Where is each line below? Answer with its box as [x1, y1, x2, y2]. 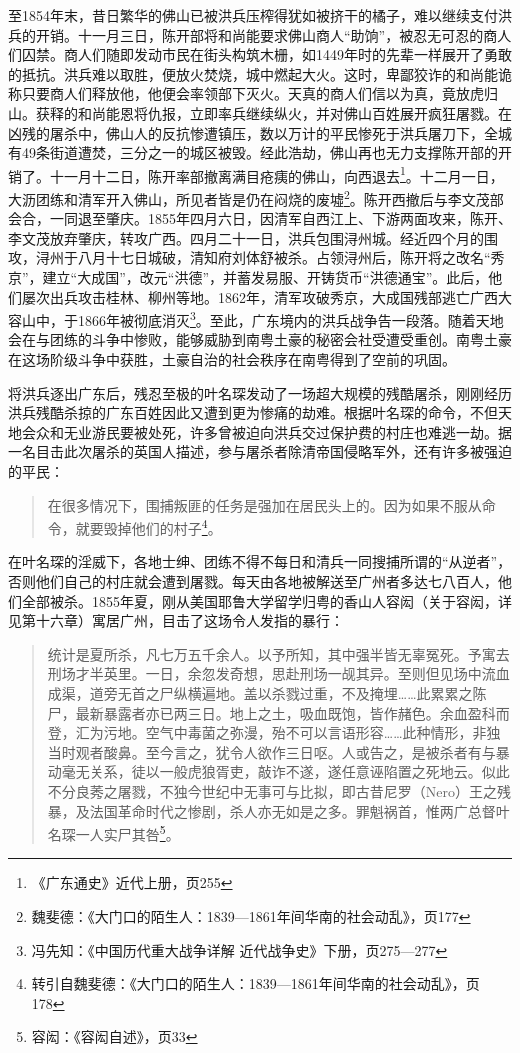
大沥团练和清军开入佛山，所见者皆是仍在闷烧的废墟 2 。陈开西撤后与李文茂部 [8, 186, 504, 209]
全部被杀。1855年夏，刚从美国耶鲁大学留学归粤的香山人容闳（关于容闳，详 [21, 590, 512, 611]
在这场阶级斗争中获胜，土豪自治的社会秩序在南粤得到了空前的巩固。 [8, 349, 456, 370]
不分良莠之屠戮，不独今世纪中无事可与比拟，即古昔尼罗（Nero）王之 [47, 781, 497, 801]
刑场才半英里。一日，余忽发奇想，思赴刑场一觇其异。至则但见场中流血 [47, 663, 510, 684]
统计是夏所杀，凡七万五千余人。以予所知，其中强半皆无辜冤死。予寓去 [47, 643, 510, 664]
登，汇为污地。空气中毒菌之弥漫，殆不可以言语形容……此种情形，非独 [47, 722, 501, 743]
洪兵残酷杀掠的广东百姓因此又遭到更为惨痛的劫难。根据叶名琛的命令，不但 [8, 402, 498, 423]
